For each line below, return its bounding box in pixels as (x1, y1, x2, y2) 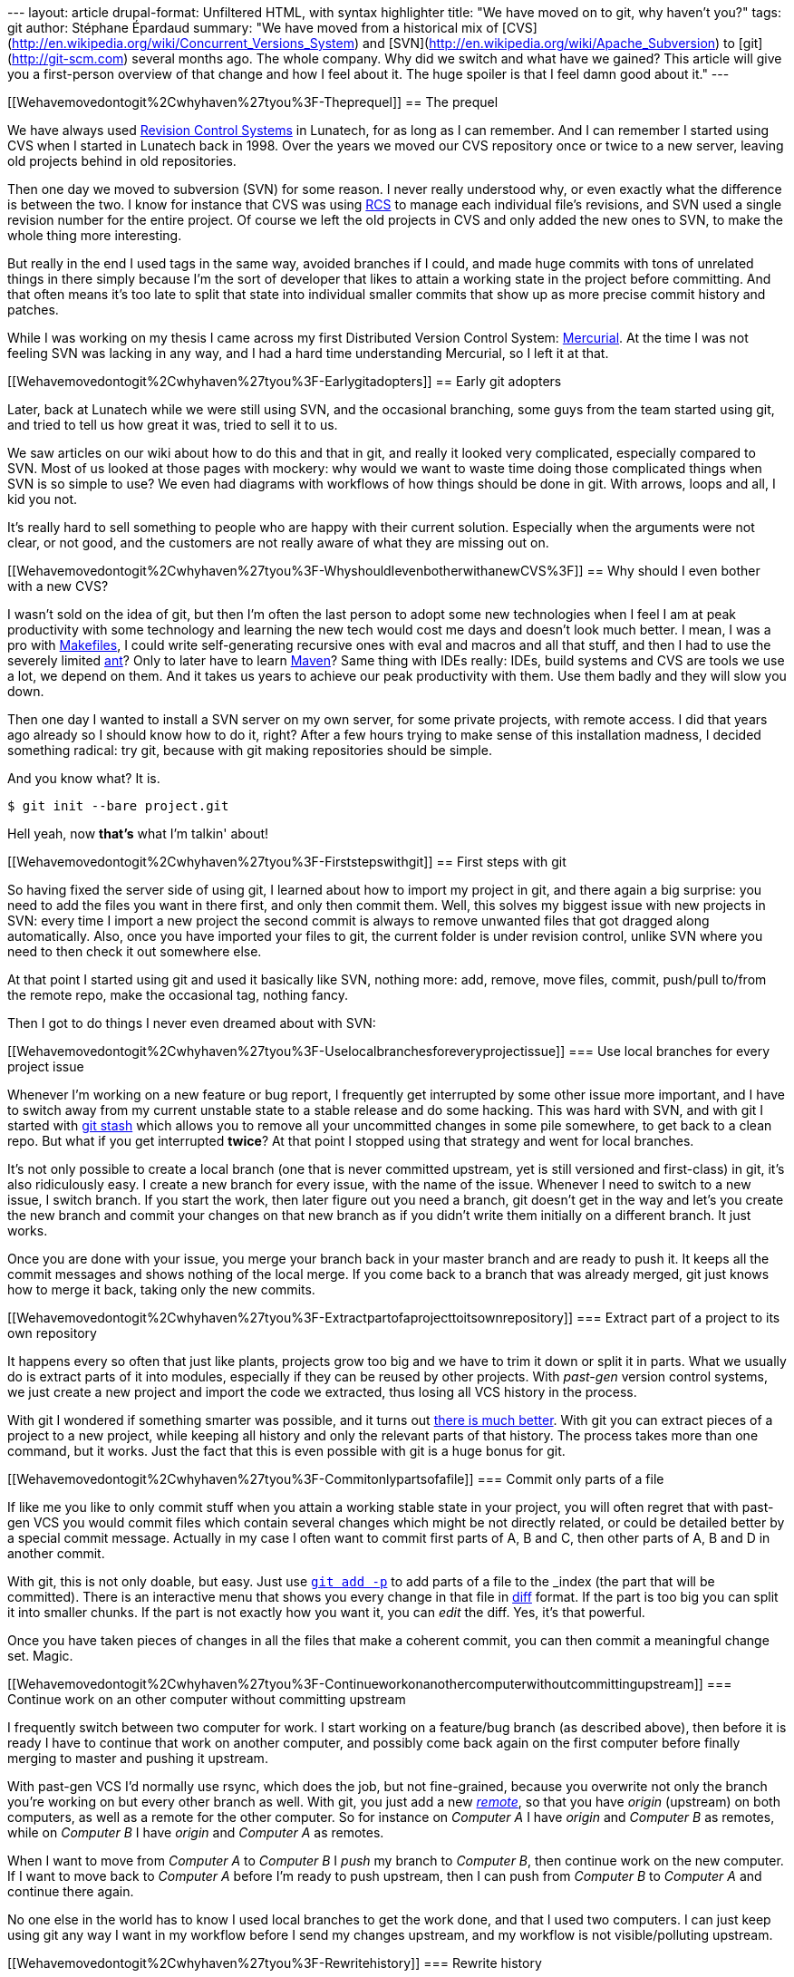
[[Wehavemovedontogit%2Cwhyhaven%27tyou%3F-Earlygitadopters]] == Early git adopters (7, 373, 562, 389)
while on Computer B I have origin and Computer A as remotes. (7, 1825, 384, 1840)
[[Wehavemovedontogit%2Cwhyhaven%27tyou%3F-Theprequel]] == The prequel (7, 94, 499, 110)
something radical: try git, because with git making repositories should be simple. (7, 742, 492, 758)
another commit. (7, 1546, 105, 1561)
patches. (7, 302, 59, 317)
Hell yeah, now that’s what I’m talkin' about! (7, 826, 269, 841)
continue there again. (7, 1884, 134, 1899)
